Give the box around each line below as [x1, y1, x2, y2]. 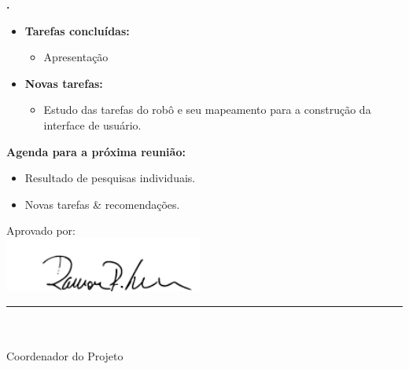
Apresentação [43, 49, 109, 65]
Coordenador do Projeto [6, 348, 123, 364]
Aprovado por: [6, 222, 76, 239]
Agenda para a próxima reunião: [6, 143, 186, 159]
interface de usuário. [43, 116, 142, 133]
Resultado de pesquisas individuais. [24, 170, 196, 186]
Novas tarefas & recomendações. [24, 195, 180, 212]
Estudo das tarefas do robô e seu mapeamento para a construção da [43, 101, 371, 118]
